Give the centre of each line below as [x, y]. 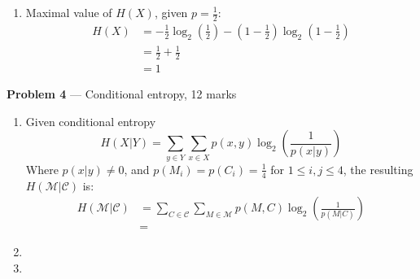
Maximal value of [69, 12]
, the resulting [378, 169]
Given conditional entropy [91, 121]
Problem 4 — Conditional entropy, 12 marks [122, 94]
